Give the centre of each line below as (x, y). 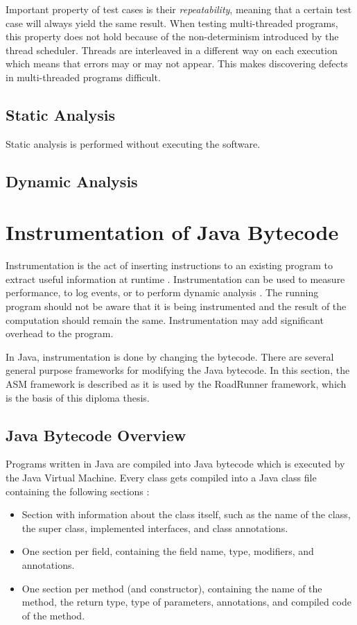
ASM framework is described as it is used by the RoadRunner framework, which (176, 384)
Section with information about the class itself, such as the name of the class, (186, 514)
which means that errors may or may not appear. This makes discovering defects (177, 63)
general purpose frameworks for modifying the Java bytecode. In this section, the (178, 370)
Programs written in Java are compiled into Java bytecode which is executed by (175, 464)
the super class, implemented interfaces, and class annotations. (155, 528)
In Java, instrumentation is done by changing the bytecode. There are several (170, 356)
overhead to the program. (60, 333)
